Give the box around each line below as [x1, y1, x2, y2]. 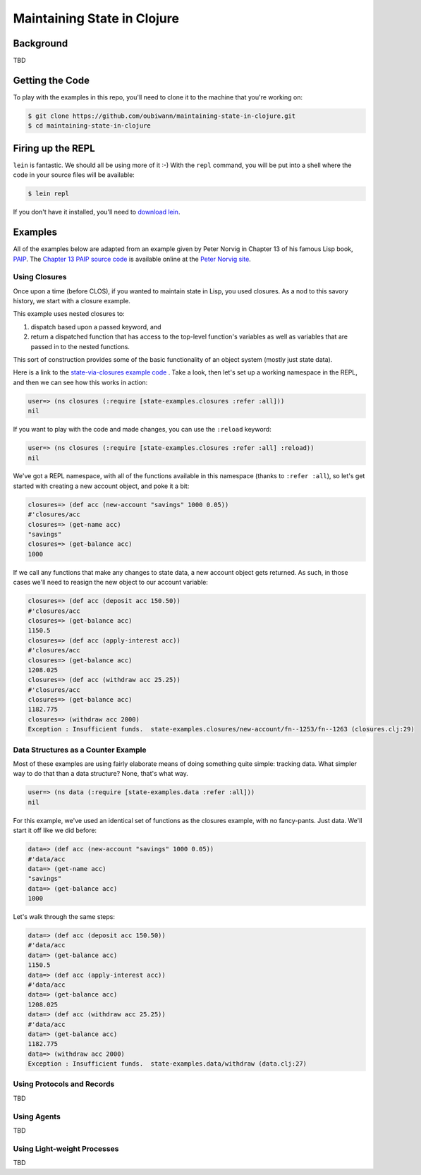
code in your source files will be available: [13, 171, 135, 179]
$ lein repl [28, 190, 70, 197]
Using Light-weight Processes [13, 1143, 119, 1153]
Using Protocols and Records [13, 1079, 115, 1089]
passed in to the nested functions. [30, 342, 130, 351]
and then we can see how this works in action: [13, 378, 148, 386]
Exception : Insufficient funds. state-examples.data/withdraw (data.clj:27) [28, 1060, 307, 1068]
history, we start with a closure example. [13, 297, 130, 305]
